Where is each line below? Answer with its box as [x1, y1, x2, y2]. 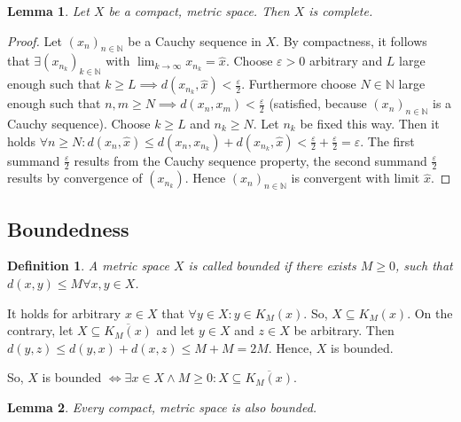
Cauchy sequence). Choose [7, 113, 151, 132]
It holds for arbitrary [7, 303, 121, 322]
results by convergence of [7, 168, 143, 187]
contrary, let [7, 321, 74, 340]
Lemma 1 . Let [7, 2, 90, 20]
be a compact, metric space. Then [108, 2, 290, 20]
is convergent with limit [291, 168, 420, 187]
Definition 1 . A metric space [7, 256, 169, 275]
